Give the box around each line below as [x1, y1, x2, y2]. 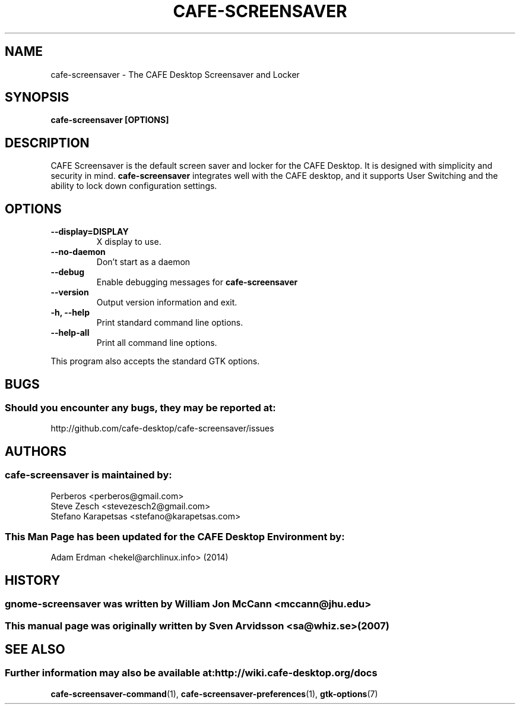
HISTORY [5, 572, 61, 588]
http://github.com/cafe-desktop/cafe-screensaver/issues [50, 423, 274, 434]
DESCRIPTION [5, 135, 90, 150]
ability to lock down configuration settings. [50, 181, 217, 191]
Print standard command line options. [96, 317, 243, 328]
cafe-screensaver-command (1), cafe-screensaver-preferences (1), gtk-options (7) [50, 688, 378, 699]
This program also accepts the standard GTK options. [50, 356, 260, 367]
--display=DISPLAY [50, 226, 129, 237]
